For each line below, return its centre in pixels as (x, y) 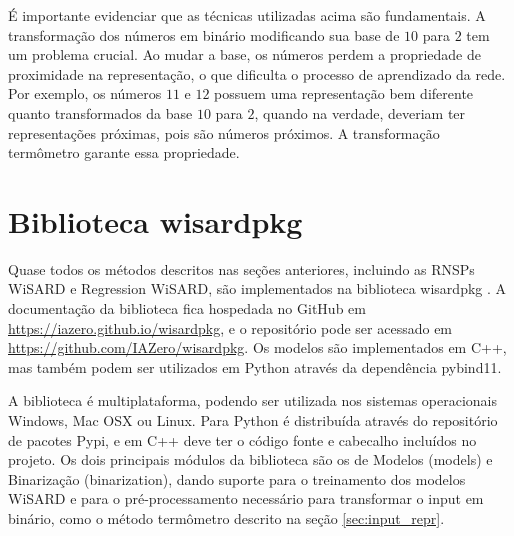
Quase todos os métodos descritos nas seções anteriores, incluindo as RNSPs (241, 268)
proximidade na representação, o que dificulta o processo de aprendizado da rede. (257, 73)
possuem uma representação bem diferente (344, 93)
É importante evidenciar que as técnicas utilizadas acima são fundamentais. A (247, 15)
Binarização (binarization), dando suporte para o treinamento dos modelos (237, 478)
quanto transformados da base (100, 112)
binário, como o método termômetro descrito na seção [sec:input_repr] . (226, 518)
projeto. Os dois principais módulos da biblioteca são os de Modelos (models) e (250, 459)
